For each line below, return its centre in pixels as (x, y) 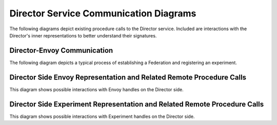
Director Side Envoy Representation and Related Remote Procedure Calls (128, 77)
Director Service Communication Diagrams (103, 13)
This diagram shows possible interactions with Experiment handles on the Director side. (102, 116)
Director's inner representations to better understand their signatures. (83, 35)
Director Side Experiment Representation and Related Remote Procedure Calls (137, 104)
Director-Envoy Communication (61, 50)
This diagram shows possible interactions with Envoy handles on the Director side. (97, 89)
